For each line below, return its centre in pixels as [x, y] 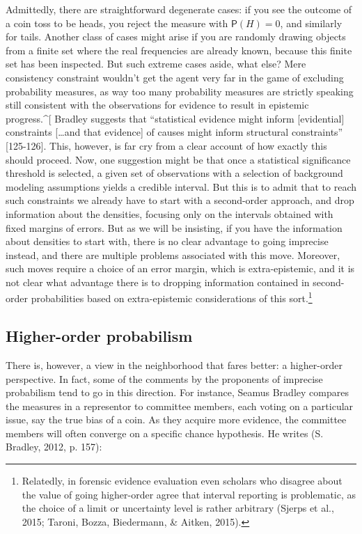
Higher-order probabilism [99, 336]
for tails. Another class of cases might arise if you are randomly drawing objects [176, 37]
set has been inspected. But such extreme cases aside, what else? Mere [156, 64]
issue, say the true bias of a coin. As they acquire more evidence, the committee [176, 419]
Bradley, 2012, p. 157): [54, 447]
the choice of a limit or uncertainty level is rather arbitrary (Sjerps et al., [178, 508]
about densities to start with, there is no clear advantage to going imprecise [167, 241]
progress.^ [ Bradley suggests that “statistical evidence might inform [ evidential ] [175, 118]
